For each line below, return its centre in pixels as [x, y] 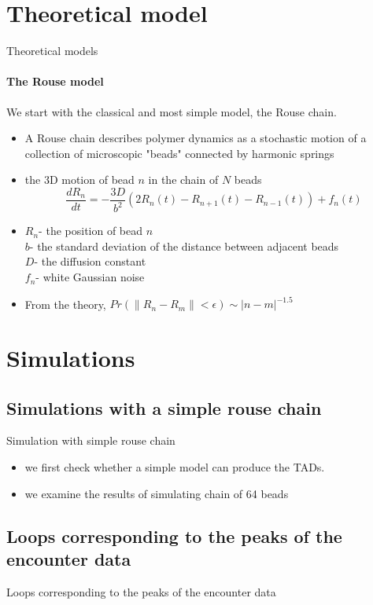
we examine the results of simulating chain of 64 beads [157, 493]
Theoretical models [52, 51]
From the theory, [65, 304]
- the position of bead [91, 231]
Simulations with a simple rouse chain [164, 407]
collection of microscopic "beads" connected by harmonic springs [179, 153]
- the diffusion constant [90, 261]
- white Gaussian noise [90, 277]
